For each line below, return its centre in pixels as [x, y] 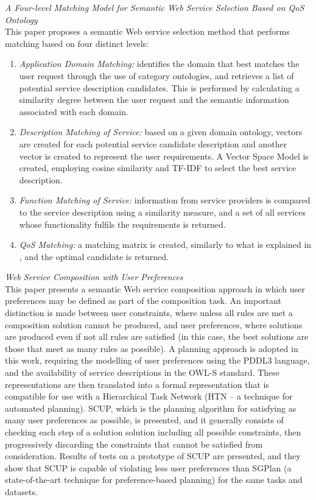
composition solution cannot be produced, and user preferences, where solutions [154, 324]
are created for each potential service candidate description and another [153, 143]
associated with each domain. [74, 111]
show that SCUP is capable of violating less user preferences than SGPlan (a [148, 467]
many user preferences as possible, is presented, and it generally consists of [144, 420]
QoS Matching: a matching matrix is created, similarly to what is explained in [165, 245]
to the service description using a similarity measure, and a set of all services [162, 212]
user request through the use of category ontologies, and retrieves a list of [156, 75]
